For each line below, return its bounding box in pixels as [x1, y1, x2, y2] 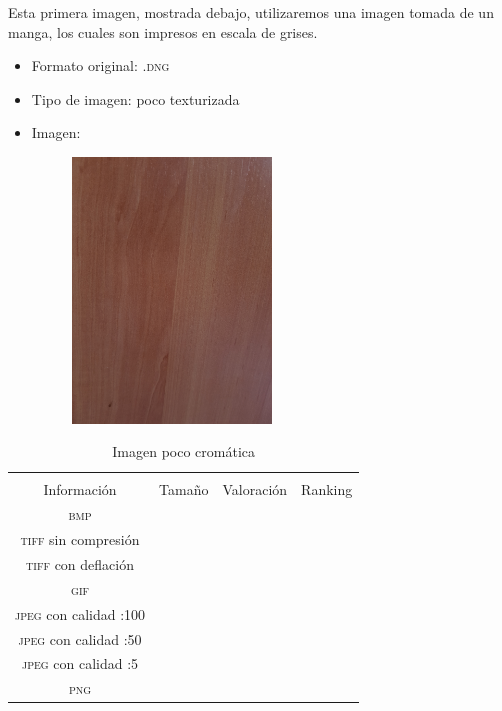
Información [43, 479, 117, 500]
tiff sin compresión [20, 529, 140, 550]
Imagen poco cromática [112, 441, 255, 462]
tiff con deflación [26, 553, 134, 574]
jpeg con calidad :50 [18, 628, 142, 649]
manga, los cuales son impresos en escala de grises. [8, 21, 318, 42]
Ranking [301, 479, 353, 500]
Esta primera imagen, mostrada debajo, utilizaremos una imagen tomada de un [8, 2, 494, 22]
